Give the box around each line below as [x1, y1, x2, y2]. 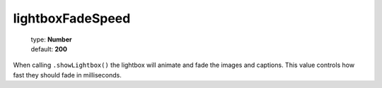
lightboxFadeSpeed [13, 11, 131, 26]
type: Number [30, 35, 72, 44]
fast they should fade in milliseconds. [13, 70, 122, 79]
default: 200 [30, 44, 67, 53]
